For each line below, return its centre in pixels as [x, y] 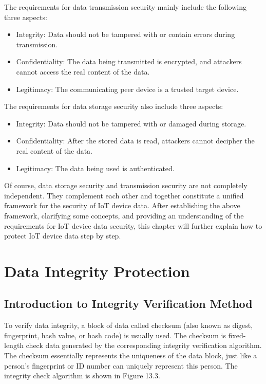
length [14, 345]
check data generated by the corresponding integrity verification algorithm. [144, 345]
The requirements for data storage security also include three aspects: [114, 106]
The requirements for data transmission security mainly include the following [125, 7]
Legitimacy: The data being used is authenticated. [95, 168]
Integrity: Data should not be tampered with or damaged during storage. [131, 123]
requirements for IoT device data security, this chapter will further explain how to [133, 225]
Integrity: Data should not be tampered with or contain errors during [126, 34]
